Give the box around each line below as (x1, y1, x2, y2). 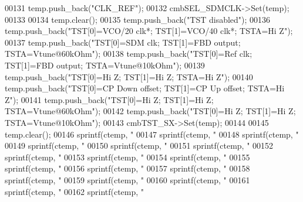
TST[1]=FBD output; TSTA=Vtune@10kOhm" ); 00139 (5, 59, 205, 71)
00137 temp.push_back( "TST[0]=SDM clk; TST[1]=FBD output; (5, 36, 241, 48)
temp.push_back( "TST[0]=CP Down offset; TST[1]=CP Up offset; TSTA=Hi (5, 82, 285, 94)
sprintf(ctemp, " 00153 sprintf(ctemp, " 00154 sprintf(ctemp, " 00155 (5, 150, 250, 163)
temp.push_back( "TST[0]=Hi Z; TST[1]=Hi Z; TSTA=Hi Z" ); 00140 (5, 70, 253, 83)
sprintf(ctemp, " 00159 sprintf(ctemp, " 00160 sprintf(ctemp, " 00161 (5, 173, 250, 186)
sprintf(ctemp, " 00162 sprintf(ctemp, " (5, 185, 144, 197)
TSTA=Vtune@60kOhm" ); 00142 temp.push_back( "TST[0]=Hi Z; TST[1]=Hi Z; (5, 105, 296, 117)
